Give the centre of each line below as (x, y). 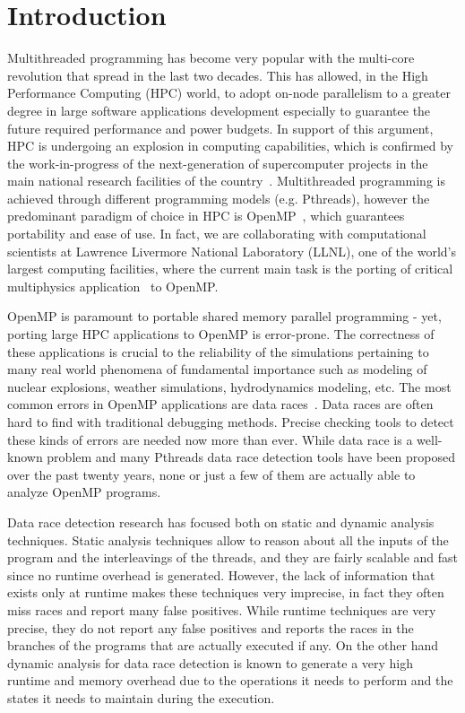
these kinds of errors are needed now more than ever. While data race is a (210, 439)
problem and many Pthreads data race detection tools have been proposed (251, 457)
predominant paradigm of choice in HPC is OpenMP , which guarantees (206, 216)
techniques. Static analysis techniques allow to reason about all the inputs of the (228, 539)
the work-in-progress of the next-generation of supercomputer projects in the (218, 163)
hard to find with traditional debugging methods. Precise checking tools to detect (231, 422)
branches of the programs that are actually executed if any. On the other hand (223, 645)
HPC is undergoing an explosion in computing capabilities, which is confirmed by (231, 146)
